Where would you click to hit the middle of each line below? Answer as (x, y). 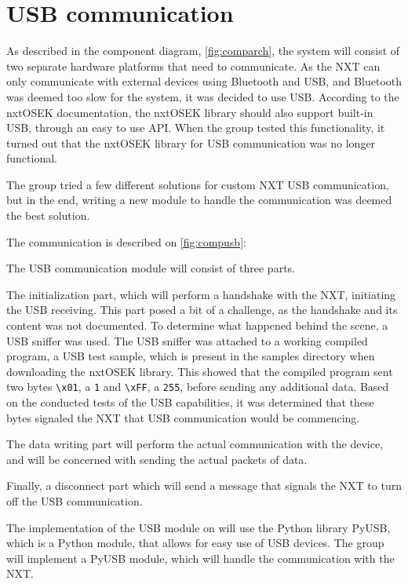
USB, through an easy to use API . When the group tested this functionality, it (196, 128)
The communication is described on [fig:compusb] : (126, 241)
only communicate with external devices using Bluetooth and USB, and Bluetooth (204, 81)
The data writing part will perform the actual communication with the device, (195, 444)
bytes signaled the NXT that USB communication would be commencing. (183, 417)
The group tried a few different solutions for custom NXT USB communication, (198, 184)
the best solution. (48, 215)
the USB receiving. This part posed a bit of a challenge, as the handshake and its (202, 310)
